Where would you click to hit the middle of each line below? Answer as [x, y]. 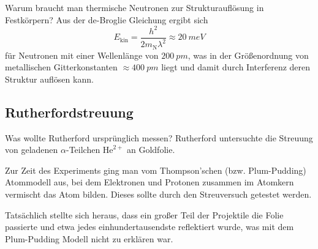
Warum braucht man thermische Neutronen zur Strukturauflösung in [134, 7]
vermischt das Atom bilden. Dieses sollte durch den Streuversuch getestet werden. [158, 194]
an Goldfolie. [151, 150]
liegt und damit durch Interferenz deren [236, 67]
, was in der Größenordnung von [248, 55]
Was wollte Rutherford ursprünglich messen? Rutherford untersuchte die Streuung [159, 137]
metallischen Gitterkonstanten [61, 67]
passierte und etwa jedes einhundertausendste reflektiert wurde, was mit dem [150, 227]
